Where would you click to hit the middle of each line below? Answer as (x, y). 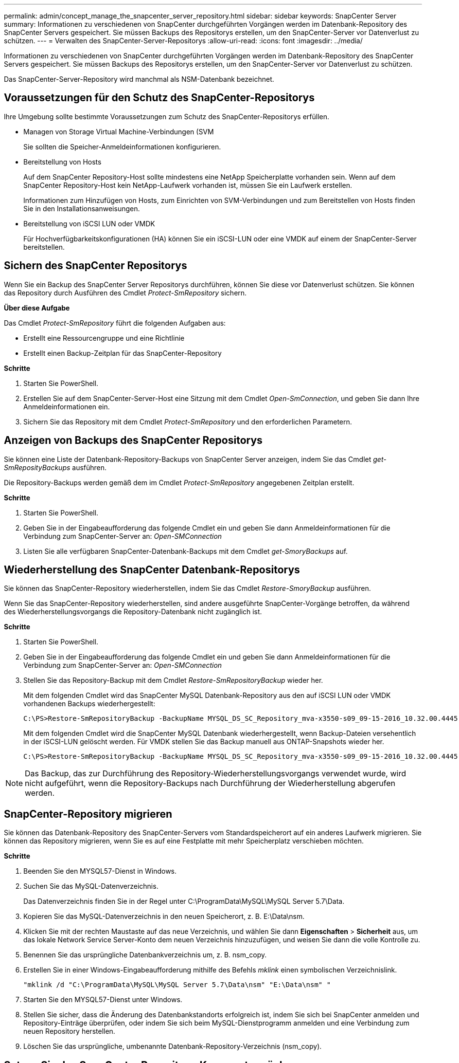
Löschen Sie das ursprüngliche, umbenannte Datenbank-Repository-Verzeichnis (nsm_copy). (173, 1046)
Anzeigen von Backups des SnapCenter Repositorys (133, 440)
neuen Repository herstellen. (69, 1031)
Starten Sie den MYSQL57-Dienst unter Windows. (103, 1000)
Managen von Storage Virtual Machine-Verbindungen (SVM (119, 131)
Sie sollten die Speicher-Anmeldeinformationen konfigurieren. (122, 147)
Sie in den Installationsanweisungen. (82, 208)
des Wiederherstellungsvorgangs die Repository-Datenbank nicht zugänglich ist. (133, 612)
